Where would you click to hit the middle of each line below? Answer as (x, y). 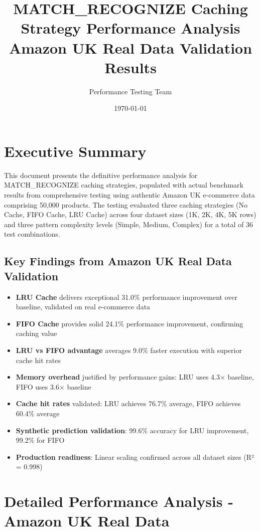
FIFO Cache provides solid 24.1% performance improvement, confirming (129, 323)
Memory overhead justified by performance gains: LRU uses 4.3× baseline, (135, 377)
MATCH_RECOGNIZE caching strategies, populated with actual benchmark (124, 185)
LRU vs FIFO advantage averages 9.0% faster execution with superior (129, 350)
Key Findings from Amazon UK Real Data (118, 261)
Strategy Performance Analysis (131, 28)
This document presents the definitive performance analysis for (101, 175)
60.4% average (38, 413)
